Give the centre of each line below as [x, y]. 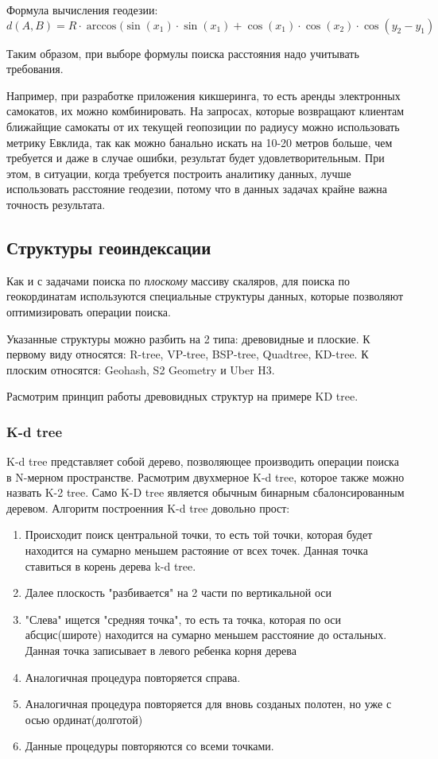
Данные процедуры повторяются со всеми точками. [149, 746]
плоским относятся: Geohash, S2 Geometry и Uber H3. [141, 369]
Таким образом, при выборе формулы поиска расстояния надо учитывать [183, 53]
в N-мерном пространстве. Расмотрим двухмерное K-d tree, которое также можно [205, 476]
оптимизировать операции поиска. [89, 311]
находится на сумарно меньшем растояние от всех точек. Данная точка [196, 550]
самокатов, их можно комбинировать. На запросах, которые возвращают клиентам [205, 111]
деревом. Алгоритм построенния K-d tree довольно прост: [148, 507]
